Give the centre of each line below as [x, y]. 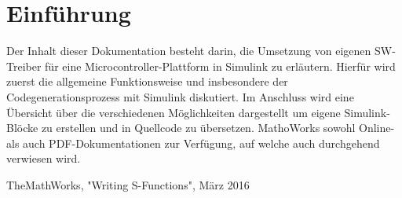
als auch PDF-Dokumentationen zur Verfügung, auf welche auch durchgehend [193, 143]
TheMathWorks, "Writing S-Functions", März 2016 [128, 184]
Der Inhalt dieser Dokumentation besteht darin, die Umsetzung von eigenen [189, 51]
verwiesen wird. [44, 158]
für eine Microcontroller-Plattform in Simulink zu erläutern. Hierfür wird [220, 66]
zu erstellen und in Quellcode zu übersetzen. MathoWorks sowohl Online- [218, 128]
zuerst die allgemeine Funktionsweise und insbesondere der [147, 81]
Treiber [24, 66]
